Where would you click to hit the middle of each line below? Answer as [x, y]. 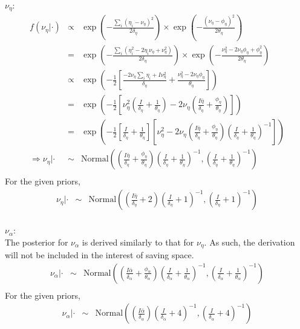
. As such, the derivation [249, 242]
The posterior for [37, 242]
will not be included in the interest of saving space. [99, 255]
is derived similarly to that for [138, 242]
